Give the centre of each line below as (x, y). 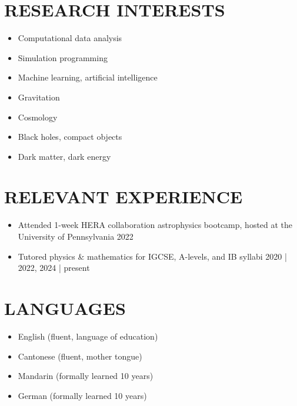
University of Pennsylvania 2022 (76, 236)
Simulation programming (63, 57)
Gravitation (39, 97)
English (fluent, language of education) (88, 336)
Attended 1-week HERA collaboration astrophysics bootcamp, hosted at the (155, 225)
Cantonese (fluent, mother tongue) (80, 356)
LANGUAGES (65, 308)
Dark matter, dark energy (64, 156)
